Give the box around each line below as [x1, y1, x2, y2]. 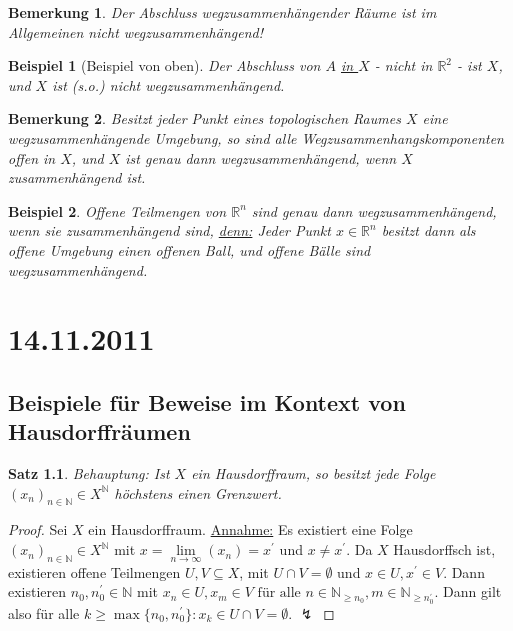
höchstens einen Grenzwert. [114, 482, 282, 503]
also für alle [8, 602, 80, 623]
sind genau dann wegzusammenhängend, [251, 200, 497, 221]
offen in [8, 147, 56, 168]
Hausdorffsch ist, [393, 539, 496, 560]
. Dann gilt [434, 581, 502, 602]
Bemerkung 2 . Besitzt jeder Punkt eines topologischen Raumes [8, 108, 401, 129]
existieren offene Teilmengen [8, 561, 181, 582]
